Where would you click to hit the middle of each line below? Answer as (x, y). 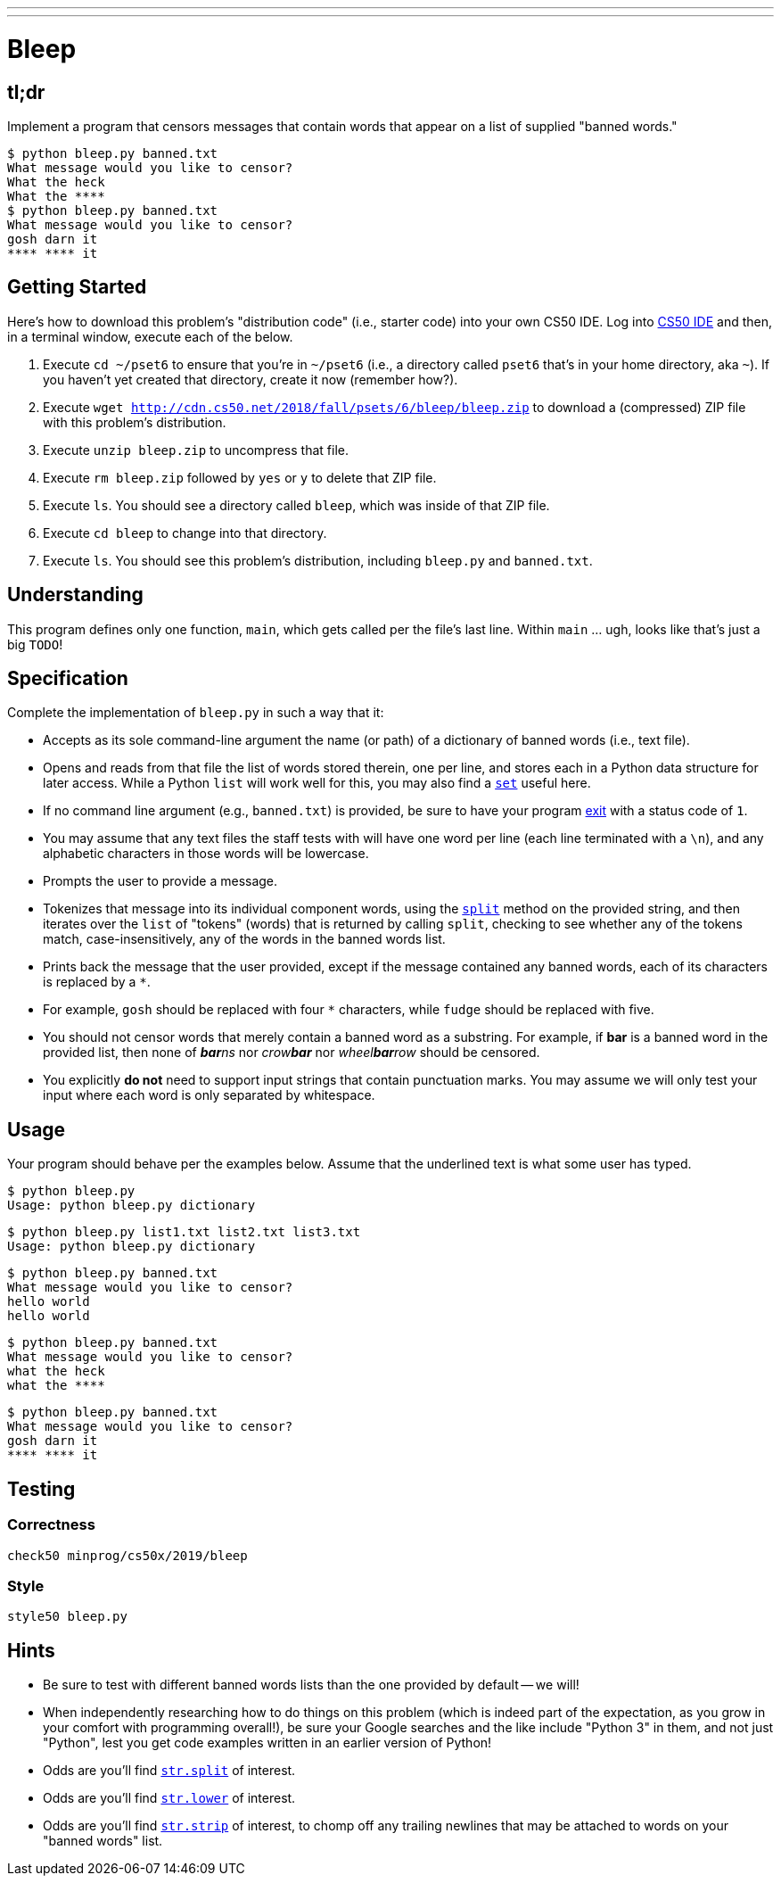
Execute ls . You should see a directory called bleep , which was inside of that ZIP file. (296, 505)
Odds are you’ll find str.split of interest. (169, 1771)
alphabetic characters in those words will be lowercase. (206, 854)
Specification (68, 679)
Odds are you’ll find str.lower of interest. (169, 1798)
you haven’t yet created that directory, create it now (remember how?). (251, 379)
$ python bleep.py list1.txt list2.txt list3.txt (184, 1232)
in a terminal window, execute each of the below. (150, 336)
